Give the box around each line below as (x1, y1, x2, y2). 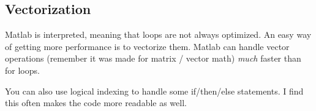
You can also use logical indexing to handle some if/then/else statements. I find (5, 84, 304, 97)
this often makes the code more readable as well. (5, 96, 187, 109)
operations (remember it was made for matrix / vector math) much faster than (5, 52, 301, 65)
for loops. (5, 63, 40, 76)
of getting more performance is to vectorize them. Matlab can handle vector (5, 40, 290, 52)
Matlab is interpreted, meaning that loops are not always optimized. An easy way (5, 28, 312, 41)
